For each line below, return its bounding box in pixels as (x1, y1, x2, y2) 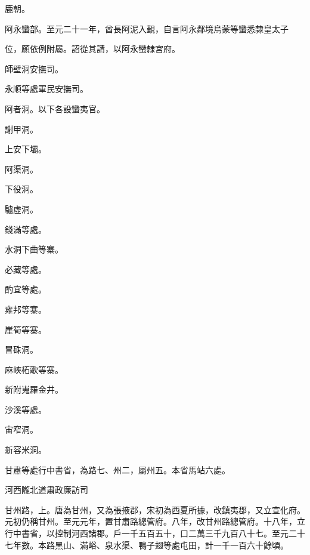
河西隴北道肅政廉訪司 (5, 483, 88, 496)
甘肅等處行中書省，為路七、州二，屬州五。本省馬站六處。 (5, 463, 230, 476)
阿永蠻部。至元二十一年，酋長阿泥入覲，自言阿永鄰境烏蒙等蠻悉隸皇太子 (5, 22, 289, 35)
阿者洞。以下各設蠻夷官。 (5, 102, 105, 115)
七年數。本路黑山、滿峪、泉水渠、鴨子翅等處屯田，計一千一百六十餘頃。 (5, 538, 289, 551)
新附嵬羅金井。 (5, 383, 63, 396)
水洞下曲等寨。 (5, 243, 63, 255)
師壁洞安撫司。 (5, 62, 63, 75)
